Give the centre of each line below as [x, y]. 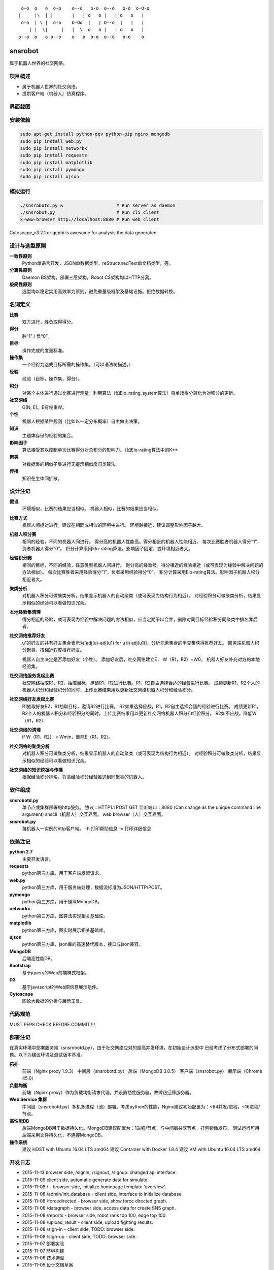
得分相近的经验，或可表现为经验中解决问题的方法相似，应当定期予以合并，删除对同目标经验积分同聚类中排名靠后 [140, 619]
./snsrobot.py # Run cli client [90, 212]
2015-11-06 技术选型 [43, 1258]
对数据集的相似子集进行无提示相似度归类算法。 [71, 464]
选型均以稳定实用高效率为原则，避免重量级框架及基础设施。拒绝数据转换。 [100, 292]
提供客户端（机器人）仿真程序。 [55, 93]
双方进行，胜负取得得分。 [49, 322]
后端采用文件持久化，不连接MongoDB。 [64, 1135]
